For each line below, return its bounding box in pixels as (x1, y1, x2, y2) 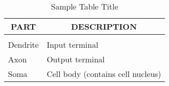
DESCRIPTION (71, 21, 137, 32)
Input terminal (47, 39, 98, 50)
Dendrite (8, 39, 39, 50)
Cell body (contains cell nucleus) (47, 68, 161, 79)
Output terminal (47, 53, 105, 65)
